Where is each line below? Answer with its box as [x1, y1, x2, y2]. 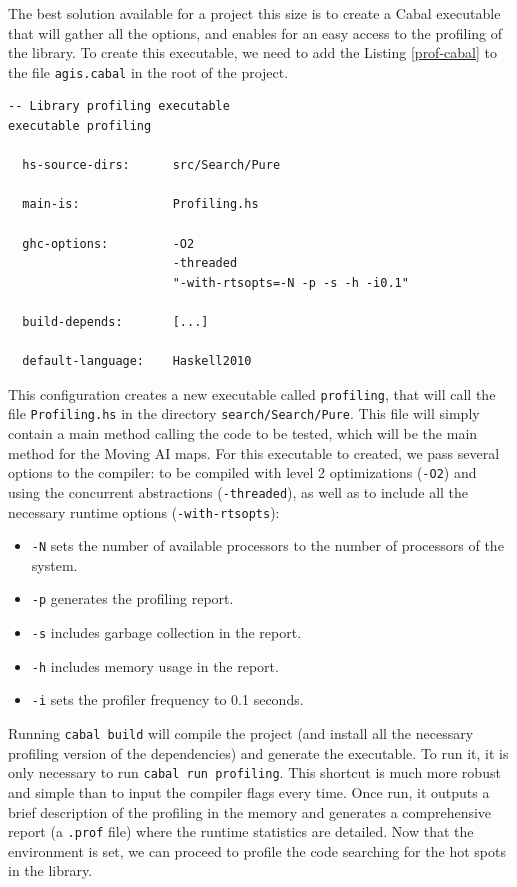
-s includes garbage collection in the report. [31, 622, 302, 643]
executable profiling [8, 119, 152, 134]
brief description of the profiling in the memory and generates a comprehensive [8, 801, 492, 822]
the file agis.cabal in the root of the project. [8, 61, 289, 82]
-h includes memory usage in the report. [31, 655, 279, 676]
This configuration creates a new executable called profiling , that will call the [8, 383, 496, 404]
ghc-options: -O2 [22, 236, 195, 251]
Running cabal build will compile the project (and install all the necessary [8, 723, 474, 744]
